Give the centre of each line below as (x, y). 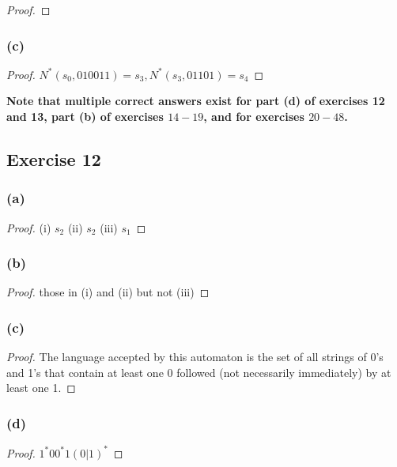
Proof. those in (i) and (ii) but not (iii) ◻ (108, 292)
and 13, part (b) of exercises (85, 116)
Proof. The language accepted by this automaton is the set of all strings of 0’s (195, 357)
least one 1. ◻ (41, 388)
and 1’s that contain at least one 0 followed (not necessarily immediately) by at (199, 372)
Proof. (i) (29, 227)
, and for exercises (254, 116)
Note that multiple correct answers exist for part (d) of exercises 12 (196, 101)
